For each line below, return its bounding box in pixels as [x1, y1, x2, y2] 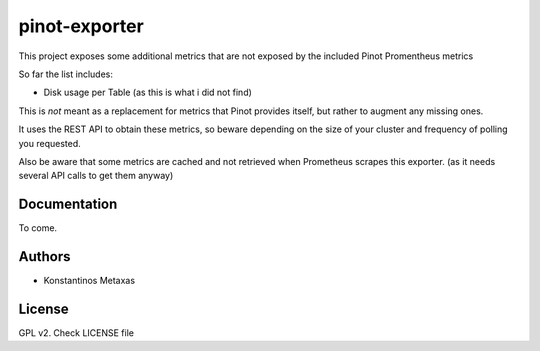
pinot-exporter [18, 15, 144, 37]
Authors [18, 248, 71, 265]
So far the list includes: [18, 68, 114, 80]
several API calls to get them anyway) [18, 170, 174, 182]
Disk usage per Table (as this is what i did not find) [43, 86, 252, 99]
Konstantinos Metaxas [43, 275, 135, 287]
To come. [18, 222, 58, 234]
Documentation [18, 196, 118, 213]
